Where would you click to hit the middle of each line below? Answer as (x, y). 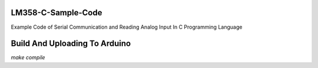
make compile (28, 57)
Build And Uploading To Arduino (71, 44)
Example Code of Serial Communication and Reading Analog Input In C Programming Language (127, 27)
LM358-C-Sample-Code (57, 13)
